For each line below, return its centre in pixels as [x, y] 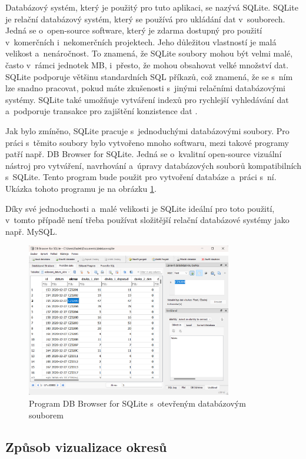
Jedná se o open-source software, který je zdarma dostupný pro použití [134, 30]
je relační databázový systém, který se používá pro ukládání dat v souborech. [145, 19]
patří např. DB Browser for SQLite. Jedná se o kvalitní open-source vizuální [144, 154]
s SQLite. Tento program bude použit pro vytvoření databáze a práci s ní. [141, 177]
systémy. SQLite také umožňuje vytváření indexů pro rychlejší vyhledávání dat [147, 99]
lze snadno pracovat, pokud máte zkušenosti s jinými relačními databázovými [145, 88]
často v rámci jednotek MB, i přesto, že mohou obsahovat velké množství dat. [147, 64]
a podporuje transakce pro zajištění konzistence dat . [102, 111]
